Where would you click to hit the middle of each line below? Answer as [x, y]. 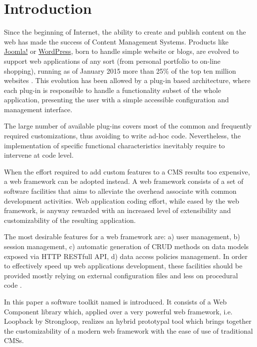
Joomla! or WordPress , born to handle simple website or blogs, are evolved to [122, 51]
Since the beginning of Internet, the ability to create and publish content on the [125, 32]
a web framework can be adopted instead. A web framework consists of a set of [124, 181]
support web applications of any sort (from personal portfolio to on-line [112, 61]
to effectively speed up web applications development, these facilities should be [123, 266]
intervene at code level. [39, 155]
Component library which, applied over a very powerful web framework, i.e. [118, 311]
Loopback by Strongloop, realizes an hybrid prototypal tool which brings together [128, 321]
